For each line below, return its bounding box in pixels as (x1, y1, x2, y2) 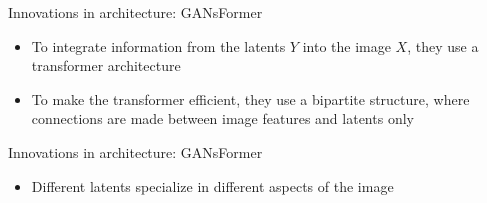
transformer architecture (31, 55, 181, 76)
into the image (302, 35, 391, 56)
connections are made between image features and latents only (31, 108, 414, 129)
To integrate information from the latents (31, 35, 286, 56)
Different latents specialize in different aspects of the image (31, 175, 394, 196)
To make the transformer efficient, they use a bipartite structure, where (31, 88, 470, 109)
